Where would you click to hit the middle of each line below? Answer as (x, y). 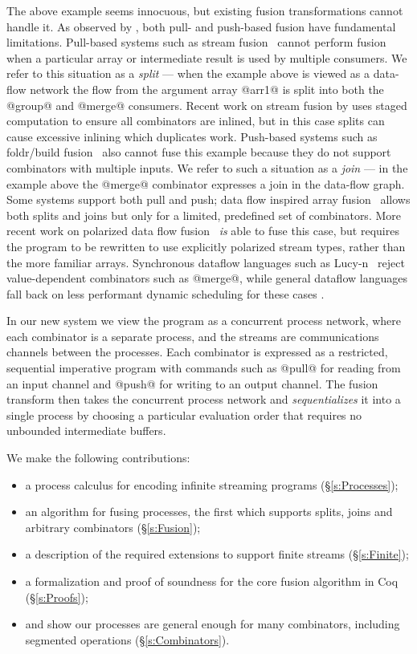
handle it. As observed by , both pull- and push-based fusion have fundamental (201, 26)
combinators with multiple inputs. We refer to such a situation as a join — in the (207, 167)
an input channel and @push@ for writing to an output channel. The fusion (192, 383)
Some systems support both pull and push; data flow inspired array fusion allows (208, 199)
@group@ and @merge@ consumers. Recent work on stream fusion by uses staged (207, 105)
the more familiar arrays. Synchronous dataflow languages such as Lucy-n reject (206, 262)
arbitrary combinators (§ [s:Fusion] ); (113, 527)
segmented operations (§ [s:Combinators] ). (127, 639)
